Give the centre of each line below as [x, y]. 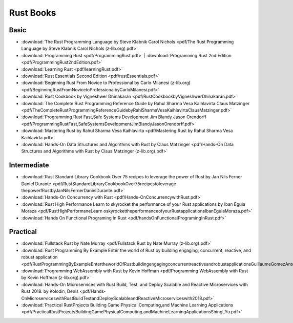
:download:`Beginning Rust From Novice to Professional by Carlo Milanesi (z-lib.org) [106, 83]
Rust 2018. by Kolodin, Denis [50, 291]
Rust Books [32, 13]
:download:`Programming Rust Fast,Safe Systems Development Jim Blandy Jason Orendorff [114, 117]
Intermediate [29, 165]
